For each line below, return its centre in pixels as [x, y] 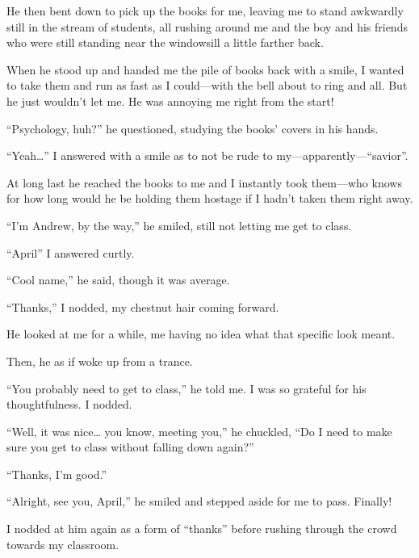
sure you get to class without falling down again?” [130, 447]
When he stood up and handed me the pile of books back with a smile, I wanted [205, 69]
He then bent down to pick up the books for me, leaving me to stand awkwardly [205, 10]
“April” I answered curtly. [71, 252]
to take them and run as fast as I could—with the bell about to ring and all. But [207, 85]
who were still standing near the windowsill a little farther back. [165, 42]
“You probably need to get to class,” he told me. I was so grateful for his [186, 388]
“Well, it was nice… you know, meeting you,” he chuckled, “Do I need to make [199, 431]
